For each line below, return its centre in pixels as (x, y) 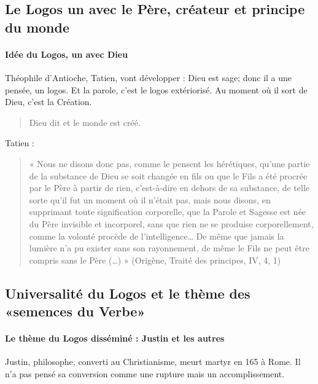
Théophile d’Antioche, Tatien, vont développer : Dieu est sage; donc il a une (149, 77)
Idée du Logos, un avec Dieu (67, 54)
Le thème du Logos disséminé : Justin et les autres (115, 338)
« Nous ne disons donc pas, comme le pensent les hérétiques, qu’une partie (169, 163)
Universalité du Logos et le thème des (128, 293)
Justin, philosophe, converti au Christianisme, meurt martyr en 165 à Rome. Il (153, 362)
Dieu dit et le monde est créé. (85, 122)
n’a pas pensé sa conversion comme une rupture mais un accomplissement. (145, 373)
